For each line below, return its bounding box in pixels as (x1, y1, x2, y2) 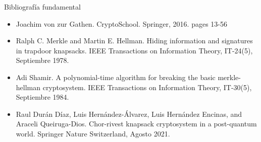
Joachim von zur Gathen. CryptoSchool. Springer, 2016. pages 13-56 (16, 18, 228, 29)
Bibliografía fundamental (4, 2, 81, 12)
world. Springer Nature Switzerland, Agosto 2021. (16, 128, 170, 138)
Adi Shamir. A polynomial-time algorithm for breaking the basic (16, 72, 216, 82)
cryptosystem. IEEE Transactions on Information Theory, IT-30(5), (42, 82, 252, 92)
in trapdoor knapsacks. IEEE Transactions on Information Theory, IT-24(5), (16, 45, 253, 55)
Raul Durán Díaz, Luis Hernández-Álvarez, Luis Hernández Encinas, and (16, 108, 242, 119)
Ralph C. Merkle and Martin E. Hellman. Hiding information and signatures (16, 35, 253, 46)
